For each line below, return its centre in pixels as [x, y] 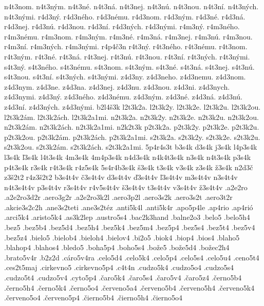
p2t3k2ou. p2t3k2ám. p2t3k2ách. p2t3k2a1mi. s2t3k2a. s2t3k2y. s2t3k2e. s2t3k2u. [132, 137]
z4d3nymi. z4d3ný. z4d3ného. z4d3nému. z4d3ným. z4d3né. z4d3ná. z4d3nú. [123, 97]
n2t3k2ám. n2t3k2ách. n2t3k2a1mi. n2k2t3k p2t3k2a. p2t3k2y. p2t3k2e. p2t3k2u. [132, 127]
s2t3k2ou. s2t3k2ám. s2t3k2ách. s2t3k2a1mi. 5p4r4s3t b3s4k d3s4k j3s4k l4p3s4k [131, 147]
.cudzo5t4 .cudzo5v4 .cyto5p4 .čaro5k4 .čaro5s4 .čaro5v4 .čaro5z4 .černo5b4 [123, 278]
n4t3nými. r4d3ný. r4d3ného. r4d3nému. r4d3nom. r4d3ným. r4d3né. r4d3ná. [125, 16]
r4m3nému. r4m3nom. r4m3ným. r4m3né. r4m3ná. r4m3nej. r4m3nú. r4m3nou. [128, 36]
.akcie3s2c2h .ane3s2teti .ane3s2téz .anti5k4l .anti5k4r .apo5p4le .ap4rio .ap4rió [129, 207]
